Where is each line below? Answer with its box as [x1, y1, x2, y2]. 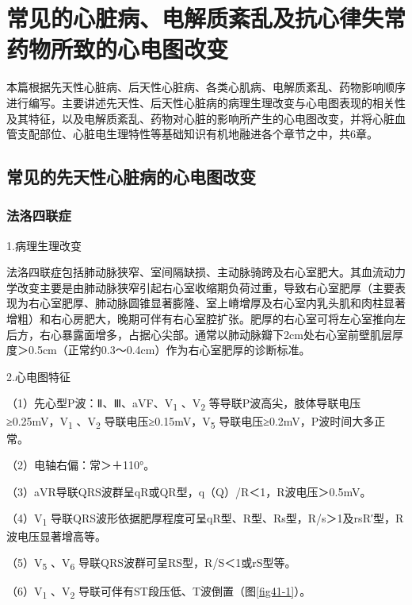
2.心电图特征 [6, 368, 71, 384]
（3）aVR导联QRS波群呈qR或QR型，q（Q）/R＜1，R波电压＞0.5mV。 [6, 483, 372, 499]
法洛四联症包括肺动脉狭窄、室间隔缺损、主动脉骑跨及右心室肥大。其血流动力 [6, 264, 406, 280]
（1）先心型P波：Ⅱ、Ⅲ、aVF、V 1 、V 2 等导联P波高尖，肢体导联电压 [6, 395, 361, 414]
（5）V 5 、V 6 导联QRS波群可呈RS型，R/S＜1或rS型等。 [6, 554, 296, 572]
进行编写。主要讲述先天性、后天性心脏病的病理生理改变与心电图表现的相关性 [6, 94, 406, 110]
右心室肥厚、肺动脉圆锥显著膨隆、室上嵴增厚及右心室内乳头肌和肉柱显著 [28, 295, 406, 311]
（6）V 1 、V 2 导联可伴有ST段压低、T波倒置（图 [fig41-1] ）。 [6, 583, 311, 602]
